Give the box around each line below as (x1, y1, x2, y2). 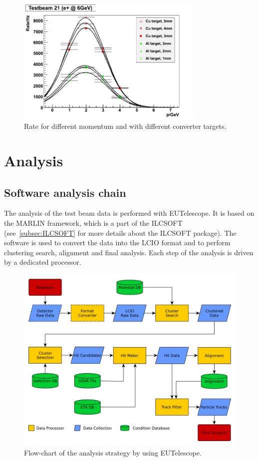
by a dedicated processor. (4, 257, 81, 267)
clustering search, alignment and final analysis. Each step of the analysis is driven (4, 247, 254, 257)
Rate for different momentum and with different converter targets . (24, 121, 227, 131)
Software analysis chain (4, 184, 126, 200)
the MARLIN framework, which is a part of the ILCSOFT (4, 218, 183, 228)
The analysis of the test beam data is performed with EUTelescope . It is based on (4, 208, 255, 218)
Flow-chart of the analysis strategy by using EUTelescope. (24, 448, 202, 458)
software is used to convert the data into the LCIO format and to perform (4, 237, 231, 248)
